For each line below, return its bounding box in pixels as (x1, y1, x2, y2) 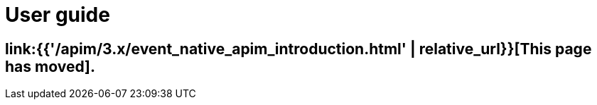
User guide (5, 3, 110, 27)
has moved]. (5, 57, 95, 75)
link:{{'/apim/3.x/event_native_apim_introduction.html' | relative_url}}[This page (5, 39, 592, 58)
